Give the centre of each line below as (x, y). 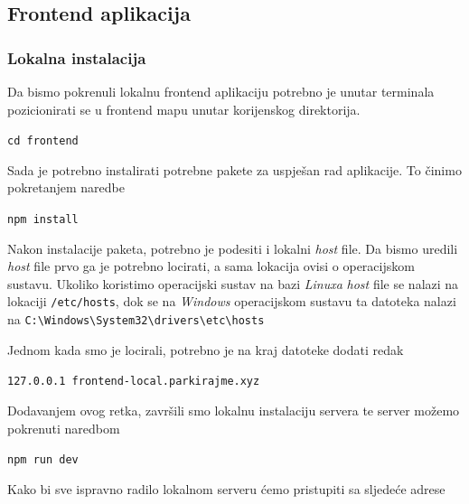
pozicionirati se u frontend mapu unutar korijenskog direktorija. (184, 109)
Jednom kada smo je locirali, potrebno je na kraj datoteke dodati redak (206, 349)
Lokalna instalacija (77, 57)
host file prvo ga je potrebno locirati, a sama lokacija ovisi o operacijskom (211, 266)
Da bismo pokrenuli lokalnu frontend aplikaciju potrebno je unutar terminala (221, 91)
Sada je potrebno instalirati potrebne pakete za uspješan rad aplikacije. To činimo (234, 169)
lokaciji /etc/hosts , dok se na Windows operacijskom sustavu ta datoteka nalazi (232, 301)
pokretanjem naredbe (66, 187)
